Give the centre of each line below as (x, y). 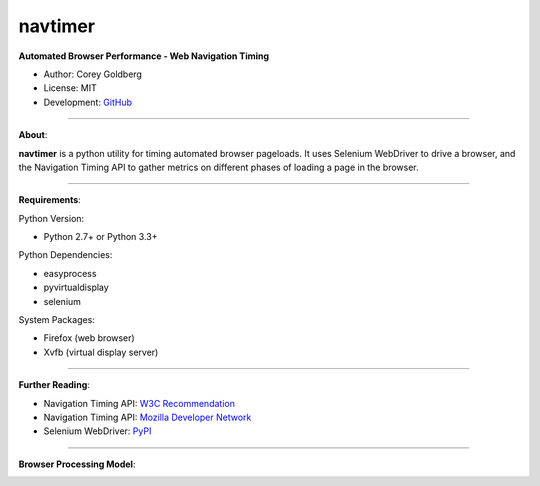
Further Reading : (54, 385)
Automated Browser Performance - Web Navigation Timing (144, 56)
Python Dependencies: (65, 255)
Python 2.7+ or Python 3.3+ (100, 237)
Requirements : (50, 200)
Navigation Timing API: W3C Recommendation (139, 403)
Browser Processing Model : (77, 464)
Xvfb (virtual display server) (101, 352)
